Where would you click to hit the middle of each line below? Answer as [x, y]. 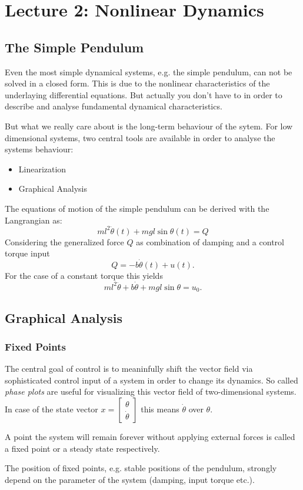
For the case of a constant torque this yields [84, 276]
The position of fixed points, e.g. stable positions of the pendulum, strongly [141, 468]
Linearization [42, 169]
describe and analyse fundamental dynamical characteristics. [114, 106]
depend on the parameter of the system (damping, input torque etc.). [130, 479]
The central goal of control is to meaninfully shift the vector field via [129, 369]
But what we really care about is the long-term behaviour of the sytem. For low [149, 126]
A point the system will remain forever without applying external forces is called [150, 437]
